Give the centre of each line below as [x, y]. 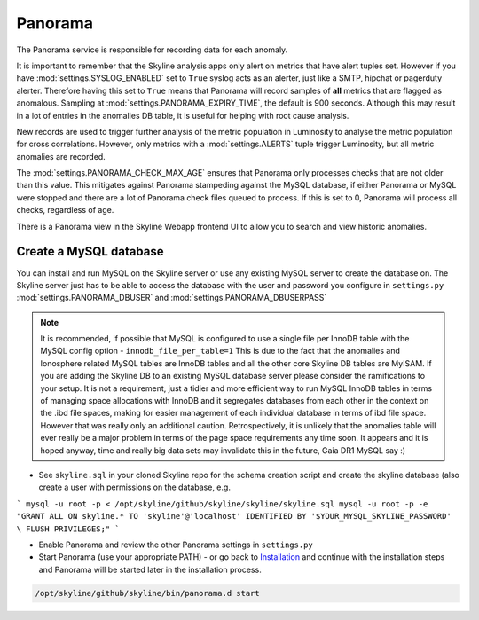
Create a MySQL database [90, 251]
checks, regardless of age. [65, 210]
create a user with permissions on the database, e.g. [134, 487]
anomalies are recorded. [61, 156]
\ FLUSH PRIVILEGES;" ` [68, 529]
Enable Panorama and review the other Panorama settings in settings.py [176, 545]
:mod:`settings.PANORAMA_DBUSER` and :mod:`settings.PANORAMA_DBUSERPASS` [172, 298]
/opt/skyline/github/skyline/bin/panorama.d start [148, 593]
